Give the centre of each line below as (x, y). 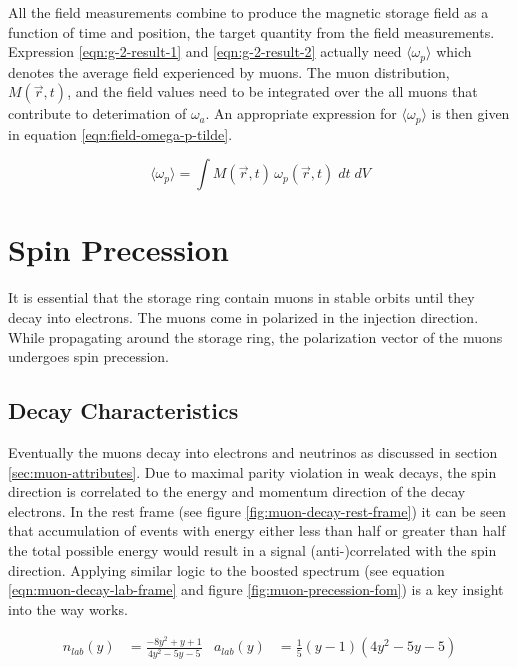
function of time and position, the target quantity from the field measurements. (251, 31)
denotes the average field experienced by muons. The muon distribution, (229, 71)
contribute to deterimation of (97, 113)
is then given (470, 113)
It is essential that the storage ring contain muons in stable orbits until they (241, 297)
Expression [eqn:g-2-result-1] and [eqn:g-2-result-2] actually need (205, 51)
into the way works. (68, 608)
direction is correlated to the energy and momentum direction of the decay (237, 491)
